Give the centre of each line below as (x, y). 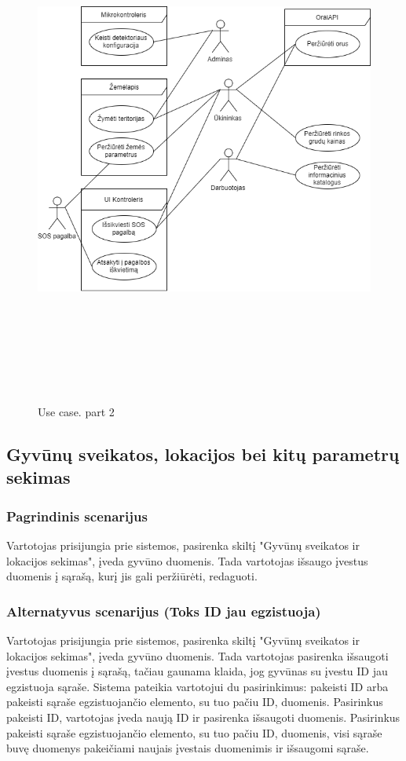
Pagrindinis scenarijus (77, 516)
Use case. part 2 (76, 412)
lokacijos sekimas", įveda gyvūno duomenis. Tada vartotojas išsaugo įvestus (187, 560)
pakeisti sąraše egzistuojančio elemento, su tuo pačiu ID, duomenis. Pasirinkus (195, 702)
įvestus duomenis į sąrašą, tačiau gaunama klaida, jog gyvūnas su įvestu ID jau (197, 671)
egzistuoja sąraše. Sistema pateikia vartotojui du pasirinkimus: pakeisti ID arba (198, 686)
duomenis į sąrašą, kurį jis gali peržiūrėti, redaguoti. (132, 576)
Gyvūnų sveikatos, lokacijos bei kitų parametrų (203, 454)
